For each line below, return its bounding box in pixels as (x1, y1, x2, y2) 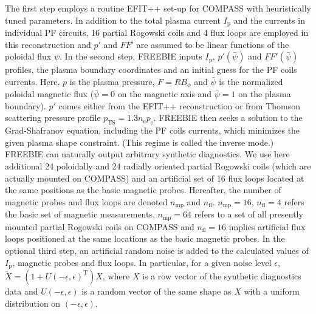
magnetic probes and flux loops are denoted (5, 195, 168, 208)
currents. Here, (5, 75, 60, 87)
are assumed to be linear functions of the (136, 38, 289, 50)
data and (5, 284, 38, 297)
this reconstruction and (5, 38, 91, 50)
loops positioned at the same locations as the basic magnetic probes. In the (5, 232, 285, 245)
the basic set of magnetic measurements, (5, 208, 155, 220)
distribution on (5, 296, 61, 309)
